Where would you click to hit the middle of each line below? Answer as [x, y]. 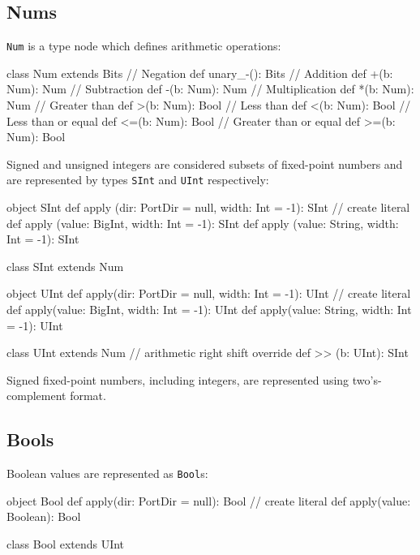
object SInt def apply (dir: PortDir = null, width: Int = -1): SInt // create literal [208, 207]
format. [88, 396]
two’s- [367, 379]
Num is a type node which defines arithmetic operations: [144, 46]
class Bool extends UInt [66, 544]
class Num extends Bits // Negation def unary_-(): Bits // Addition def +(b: [200, 73]
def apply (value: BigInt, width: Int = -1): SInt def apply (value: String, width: [203, 223]
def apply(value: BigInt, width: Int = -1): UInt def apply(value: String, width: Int [209, 310]
